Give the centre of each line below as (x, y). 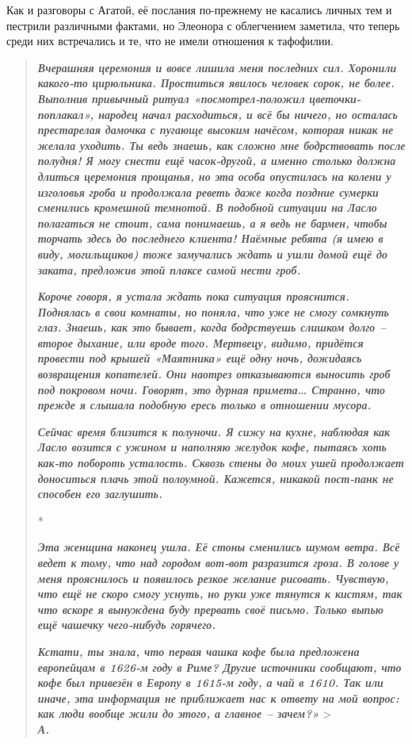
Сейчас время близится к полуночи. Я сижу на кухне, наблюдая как (214, 431)
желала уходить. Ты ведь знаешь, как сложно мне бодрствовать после (221, 145)
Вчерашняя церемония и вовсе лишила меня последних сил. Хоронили (217, 67)
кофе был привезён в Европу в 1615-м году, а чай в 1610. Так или (210, 683)
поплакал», (66, 114)
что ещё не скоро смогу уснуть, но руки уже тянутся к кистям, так (220, 594)
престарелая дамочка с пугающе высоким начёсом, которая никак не (216, 130)
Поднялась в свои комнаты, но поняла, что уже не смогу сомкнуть (213, 311)
